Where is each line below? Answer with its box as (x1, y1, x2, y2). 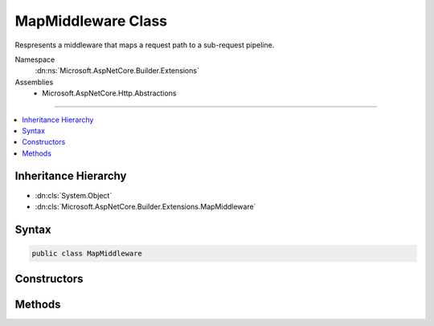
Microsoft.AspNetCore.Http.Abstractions (42, 88, 177, 98)
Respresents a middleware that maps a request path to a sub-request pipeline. (14, 40, 275, 50)
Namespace (14, 55, 55, 64)
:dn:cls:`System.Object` (35, 190, 113, 200)
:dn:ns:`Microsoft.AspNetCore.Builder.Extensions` (35, 66, 200, 75)
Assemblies (14, 77, 54, 87)
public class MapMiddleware (31, 249, 142, 258)
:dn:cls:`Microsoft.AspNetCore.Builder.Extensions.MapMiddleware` (35, 202, 256, 211)
